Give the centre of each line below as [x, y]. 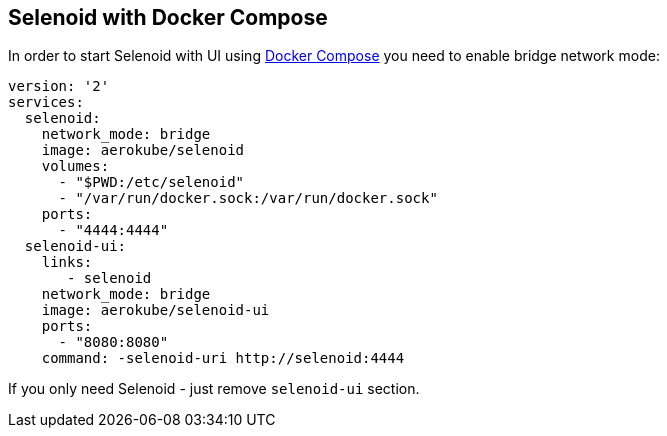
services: [46, 102]
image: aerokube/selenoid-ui [155, 310]
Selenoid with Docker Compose [168, 17]
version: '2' [59, 86]
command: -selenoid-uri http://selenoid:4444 [223, 358]
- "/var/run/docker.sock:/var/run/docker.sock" [248, 198]
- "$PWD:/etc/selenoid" [151, 182]
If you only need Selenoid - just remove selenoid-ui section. [214, 389]
